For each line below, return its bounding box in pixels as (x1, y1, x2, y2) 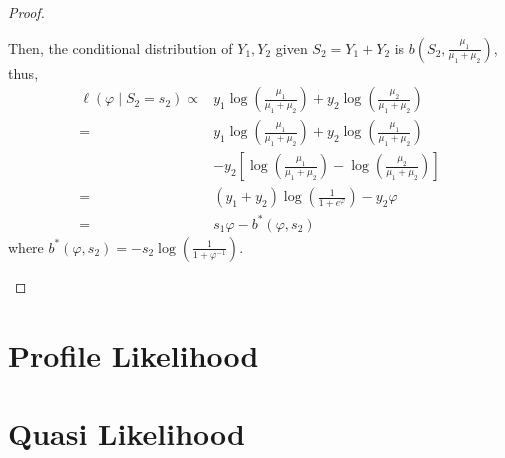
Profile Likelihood (8, 334, 259, 375)
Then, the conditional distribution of (8, 37, 233, 58)
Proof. (8, 2, 45, 22)
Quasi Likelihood (8, 413, 245, 453)
